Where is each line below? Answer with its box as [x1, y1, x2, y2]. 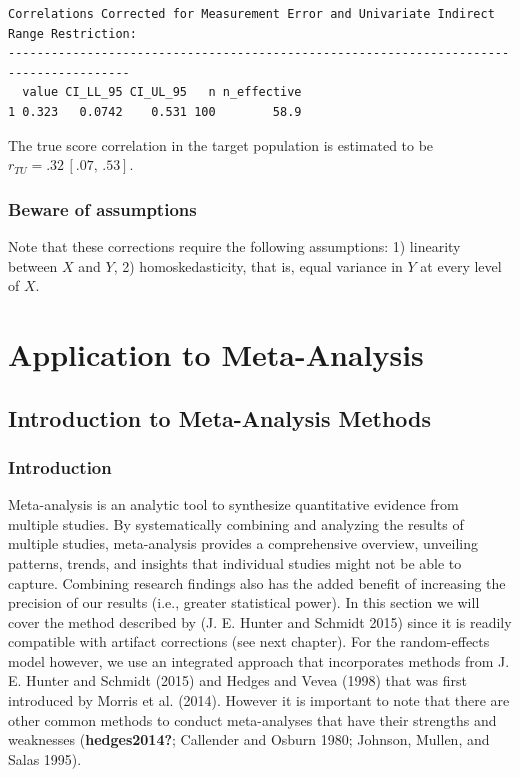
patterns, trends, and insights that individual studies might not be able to [8, 552, 462, 573]
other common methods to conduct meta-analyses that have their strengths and [8, 709, 497, 730]
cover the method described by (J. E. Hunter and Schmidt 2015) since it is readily [8, 611, 512, 632]
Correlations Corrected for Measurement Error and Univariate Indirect [8, 7, 495, 21]
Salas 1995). [8, 748, 82, 769]
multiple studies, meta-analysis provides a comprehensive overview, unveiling [8, 533, 478, 554]
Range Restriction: [8, 26, 137, 41]
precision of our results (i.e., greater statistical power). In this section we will [8, 592, 480, 613]
